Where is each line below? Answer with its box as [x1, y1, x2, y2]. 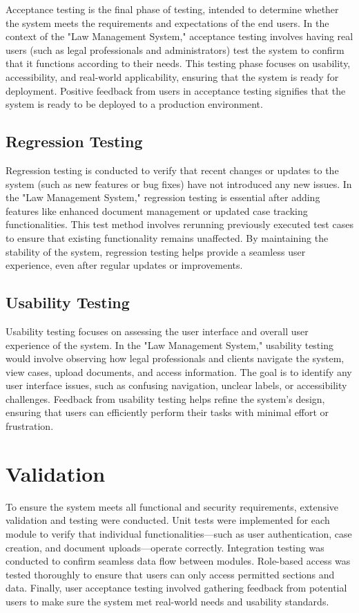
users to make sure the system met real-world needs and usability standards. [6, 594, 329, 608]
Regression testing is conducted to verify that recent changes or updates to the [6, 162, 339, 177]
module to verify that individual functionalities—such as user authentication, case [6, 526, 352, 540]
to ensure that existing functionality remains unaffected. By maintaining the [6, 230, 329, 245]
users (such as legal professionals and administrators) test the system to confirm [6, 42, 345, 57]
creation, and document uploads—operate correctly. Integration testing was [6, 540, 324, 554]
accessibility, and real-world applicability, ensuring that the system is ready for [6, 69, 339, 84]
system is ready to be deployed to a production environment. [6, 97, 263, 111]
